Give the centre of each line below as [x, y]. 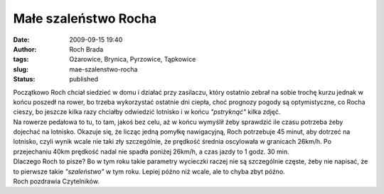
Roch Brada [86, 49]
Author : [25, 49]
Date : [21, 40]
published [84, 79]
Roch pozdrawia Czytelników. [56, 181]
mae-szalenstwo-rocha [103, 69]
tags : [21, 59]
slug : [21, 69]
